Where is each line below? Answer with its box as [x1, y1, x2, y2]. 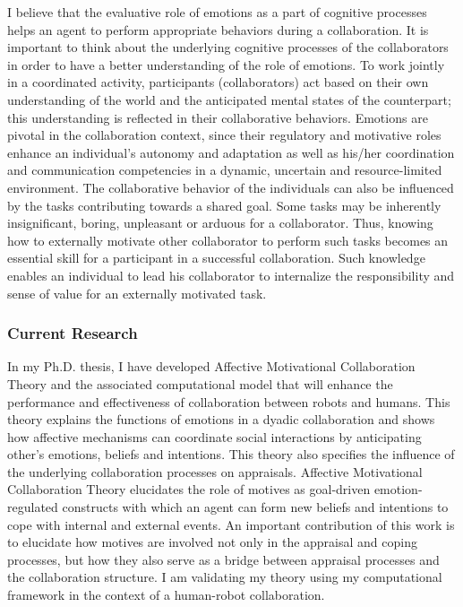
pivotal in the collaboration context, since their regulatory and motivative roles [7, 126, 442, 144]
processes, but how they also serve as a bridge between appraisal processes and [7, 550, 440, 568]
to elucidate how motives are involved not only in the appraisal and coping [7, 533, 417, 551]
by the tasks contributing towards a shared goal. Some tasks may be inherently [7, 195, 442, 214]
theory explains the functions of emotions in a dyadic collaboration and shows [7, 410, 435, 429]
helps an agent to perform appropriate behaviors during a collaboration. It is [7, 20, 429, 39]
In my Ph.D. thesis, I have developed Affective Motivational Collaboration [7, 357, 416, 376]
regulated [7, 498, 58, 516]
